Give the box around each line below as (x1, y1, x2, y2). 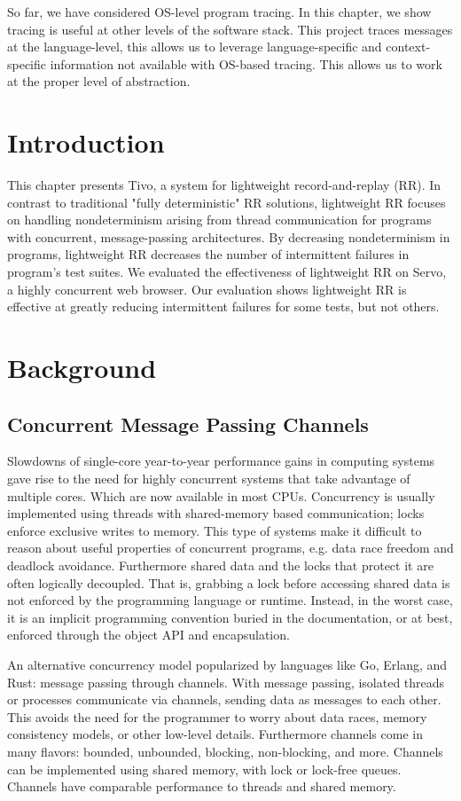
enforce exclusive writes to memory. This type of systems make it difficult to (7, 521, 422, 539)
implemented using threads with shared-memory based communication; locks (7, 504, 425, 522)
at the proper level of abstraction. (7, 72, 191, 90)
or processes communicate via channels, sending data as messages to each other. (7, 690, 441, 709)
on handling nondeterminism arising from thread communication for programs (7, 210, 432, 229)
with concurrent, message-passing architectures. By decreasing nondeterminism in (7, 227, 450, 246)
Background (7, 349, 157, 386)
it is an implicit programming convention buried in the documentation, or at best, (7, 608, 453, 626)
